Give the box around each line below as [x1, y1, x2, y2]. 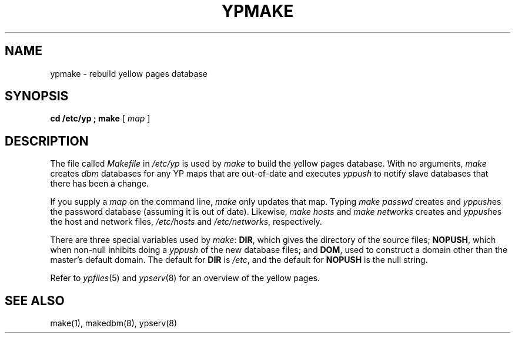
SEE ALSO [5, 293, 65, 308]
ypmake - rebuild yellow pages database [50, 68, 208, 79]
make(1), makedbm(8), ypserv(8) [50, 318, 178, 329]
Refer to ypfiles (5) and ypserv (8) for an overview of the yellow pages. [50, 273, 320, 283]
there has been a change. [50, 178, 149, 189]
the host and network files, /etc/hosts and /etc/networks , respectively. [50, 217, 322, 227]
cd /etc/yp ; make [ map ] [50, 113, 151, 124]
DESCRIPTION [5, 133, 89, 148]
